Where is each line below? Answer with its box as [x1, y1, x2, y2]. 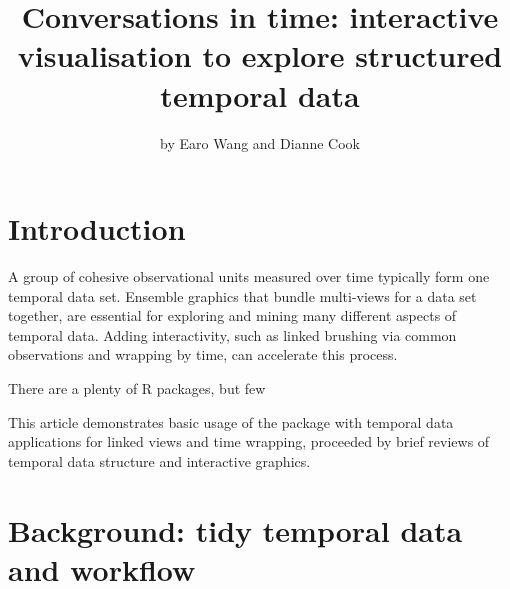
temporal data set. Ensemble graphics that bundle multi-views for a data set [8, 285, 477, 306]
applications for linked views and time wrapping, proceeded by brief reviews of [8, 431, 490, 452]
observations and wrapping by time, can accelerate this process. [8, 344, 398, 365]
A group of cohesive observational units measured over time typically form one [8, 266, 490, 287]
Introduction [8, 208, 186, 249]
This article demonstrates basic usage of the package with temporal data [8, 411, 454, 432]
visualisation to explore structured [17, 35, 503, 76]
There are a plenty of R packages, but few [8, 378, 266, 398]
